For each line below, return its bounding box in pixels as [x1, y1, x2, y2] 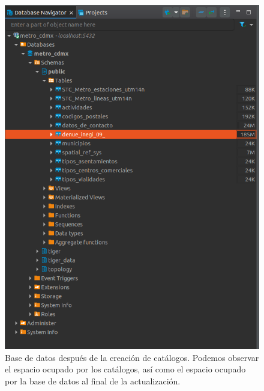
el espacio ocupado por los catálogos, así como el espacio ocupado [5, 363, 246, 375]
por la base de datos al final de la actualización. [5, 374, 181, 387]
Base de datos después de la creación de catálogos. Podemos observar [5, 351, 259, 363]
